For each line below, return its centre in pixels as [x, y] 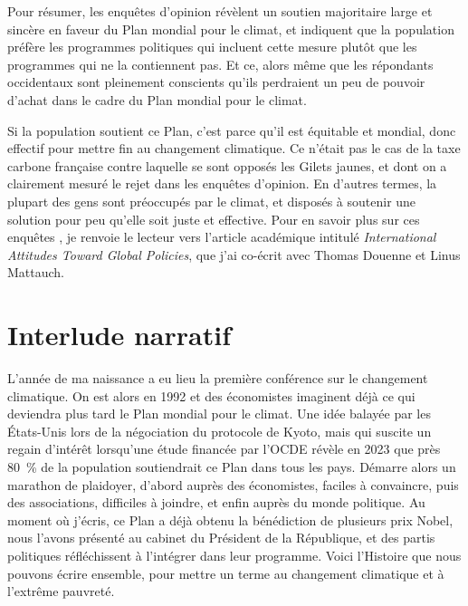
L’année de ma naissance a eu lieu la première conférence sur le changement [218, 378]
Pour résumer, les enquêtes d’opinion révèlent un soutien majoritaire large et [220, 11]
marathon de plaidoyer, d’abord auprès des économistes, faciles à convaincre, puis [233, 484]
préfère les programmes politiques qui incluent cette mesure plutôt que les [212, 47]
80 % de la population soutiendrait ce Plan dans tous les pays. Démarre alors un [232, 467]
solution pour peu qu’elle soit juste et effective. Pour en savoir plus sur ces [214, 219]
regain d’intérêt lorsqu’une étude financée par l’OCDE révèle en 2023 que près [224, 449]
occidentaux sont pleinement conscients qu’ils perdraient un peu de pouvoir [216, 82]
